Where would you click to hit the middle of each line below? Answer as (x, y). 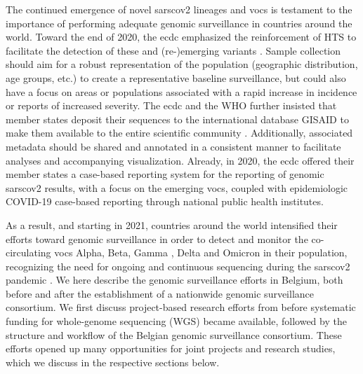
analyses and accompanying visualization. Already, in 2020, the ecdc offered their (180, 160)
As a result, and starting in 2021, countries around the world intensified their (172, 224)
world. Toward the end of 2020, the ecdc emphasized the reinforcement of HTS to (181, 37)
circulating (28, 252)
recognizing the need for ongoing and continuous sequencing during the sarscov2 (178, 266)
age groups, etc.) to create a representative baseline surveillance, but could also (176, 77)
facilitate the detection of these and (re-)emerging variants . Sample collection (173, 50)
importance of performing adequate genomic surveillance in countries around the (179, 23)
